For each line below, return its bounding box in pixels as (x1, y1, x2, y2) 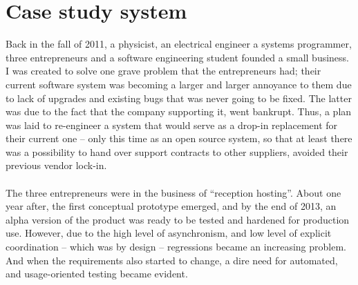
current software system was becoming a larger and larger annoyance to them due (6, 77, 352, 91)
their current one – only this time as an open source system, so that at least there (6, 131, 352, 146)
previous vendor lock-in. (6, 158, 107, 173)
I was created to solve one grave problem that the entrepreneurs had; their (6, 63, 321, 78)
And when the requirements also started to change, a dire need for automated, (6, 253, 338, 267)
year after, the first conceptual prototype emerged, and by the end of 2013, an (6, 199, 337, 213)
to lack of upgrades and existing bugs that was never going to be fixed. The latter (6, 90, 352, 105)
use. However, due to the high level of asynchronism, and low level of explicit (6, 226, 332, 240)
